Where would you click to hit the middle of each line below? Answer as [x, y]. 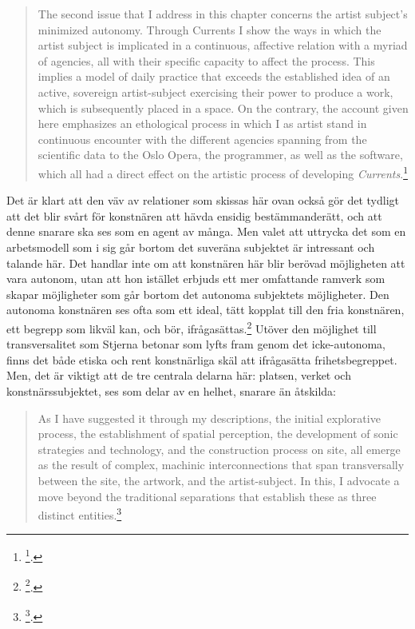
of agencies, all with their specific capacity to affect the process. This [206, 60]
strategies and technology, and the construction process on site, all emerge [219, 449]
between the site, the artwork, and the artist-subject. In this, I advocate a [219, 480]
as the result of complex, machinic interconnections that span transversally [221, 465]
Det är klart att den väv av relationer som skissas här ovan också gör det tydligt [203, 200]
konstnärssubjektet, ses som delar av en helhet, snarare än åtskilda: [171, 390]
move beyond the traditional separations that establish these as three [207, 496]
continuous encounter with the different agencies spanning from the [202, 139]
